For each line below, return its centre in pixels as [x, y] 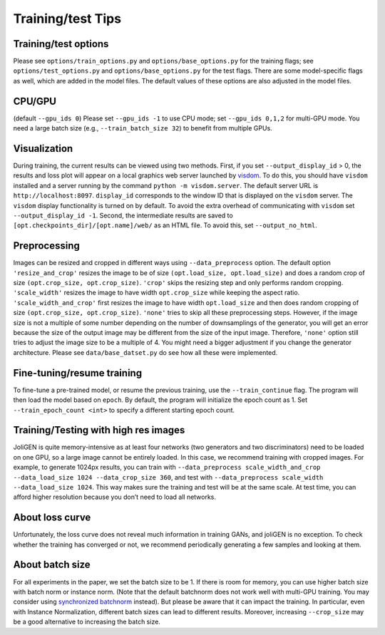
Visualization [43, 149]
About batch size [52, 565]
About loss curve [52, 518]
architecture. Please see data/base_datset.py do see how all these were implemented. [145, 352]
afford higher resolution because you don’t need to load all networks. [115, 497]
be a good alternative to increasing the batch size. [87, 622]
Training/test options [61, 44]
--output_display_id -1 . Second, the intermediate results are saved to [123, 215]
